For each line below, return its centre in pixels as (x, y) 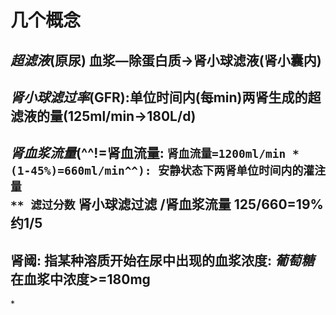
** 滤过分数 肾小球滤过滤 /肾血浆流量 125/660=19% (167, 204)
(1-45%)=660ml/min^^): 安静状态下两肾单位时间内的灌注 (168, 171)
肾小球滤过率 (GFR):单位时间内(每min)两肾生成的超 (166, 97)
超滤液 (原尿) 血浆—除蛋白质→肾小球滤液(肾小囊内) (166, 60)
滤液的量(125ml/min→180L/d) (103, 116)
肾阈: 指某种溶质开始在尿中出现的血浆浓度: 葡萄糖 (162, 260)
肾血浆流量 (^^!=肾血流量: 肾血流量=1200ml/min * (155, 153)
